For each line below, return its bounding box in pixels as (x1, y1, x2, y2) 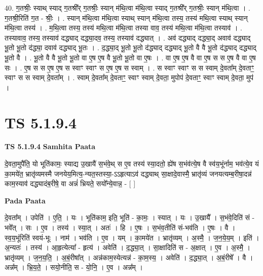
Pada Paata (5, 195, 46, 205)
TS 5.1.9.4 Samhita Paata (5, 141, 96, 152)
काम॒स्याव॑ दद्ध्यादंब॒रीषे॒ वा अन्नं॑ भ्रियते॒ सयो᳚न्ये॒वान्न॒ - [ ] (5, 178, 136, 189)
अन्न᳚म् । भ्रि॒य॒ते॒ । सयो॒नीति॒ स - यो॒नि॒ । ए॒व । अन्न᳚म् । (5, 262, 143, 272)
